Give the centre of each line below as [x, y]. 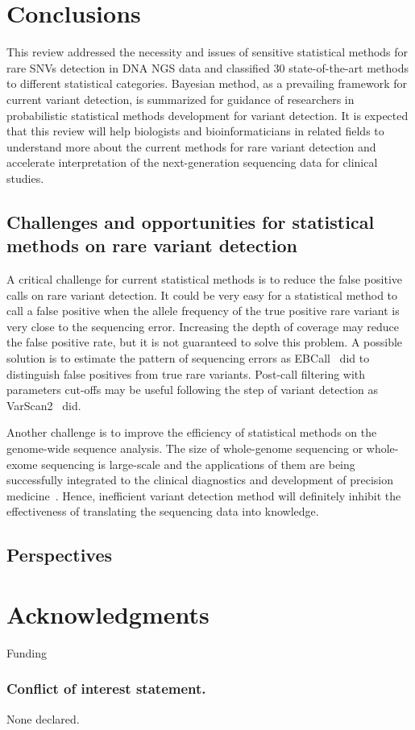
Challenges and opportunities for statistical [191, 221]
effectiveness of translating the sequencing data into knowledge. [163, 511]
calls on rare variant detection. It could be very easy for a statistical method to [202, 294]
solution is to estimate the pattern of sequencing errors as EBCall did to [188, 358]
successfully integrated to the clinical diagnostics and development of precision [200, 480]
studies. [25, 178]
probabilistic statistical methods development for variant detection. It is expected [207, 115]
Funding [27, 652]
